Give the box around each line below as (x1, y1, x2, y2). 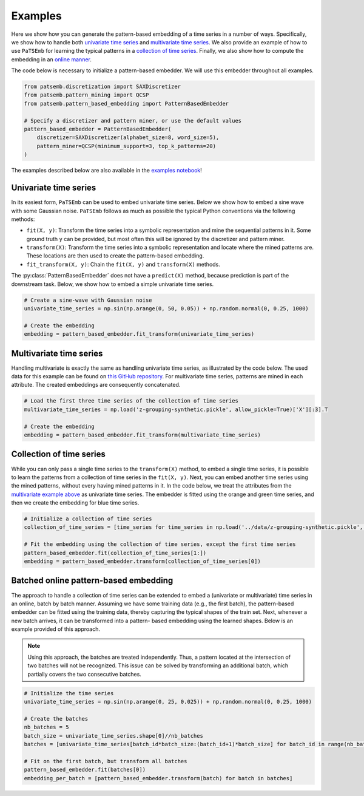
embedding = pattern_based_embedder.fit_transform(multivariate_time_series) (24, 432, 261, 438)
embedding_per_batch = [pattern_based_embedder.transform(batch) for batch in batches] (24, 775, 293, 781)
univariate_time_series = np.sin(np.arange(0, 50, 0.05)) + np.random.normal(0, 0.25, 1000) (24, 305, 309, 312)
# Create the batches (24, 715, 89, 722)
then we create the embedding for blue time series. (11, 499, 140, 506)
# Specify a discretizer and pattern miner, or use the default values (24, 117, 242, 124)
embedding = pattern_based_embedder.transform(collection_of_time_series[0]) (24, 558, 261, 565)
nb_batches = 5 (24, 724, 69, 731)
